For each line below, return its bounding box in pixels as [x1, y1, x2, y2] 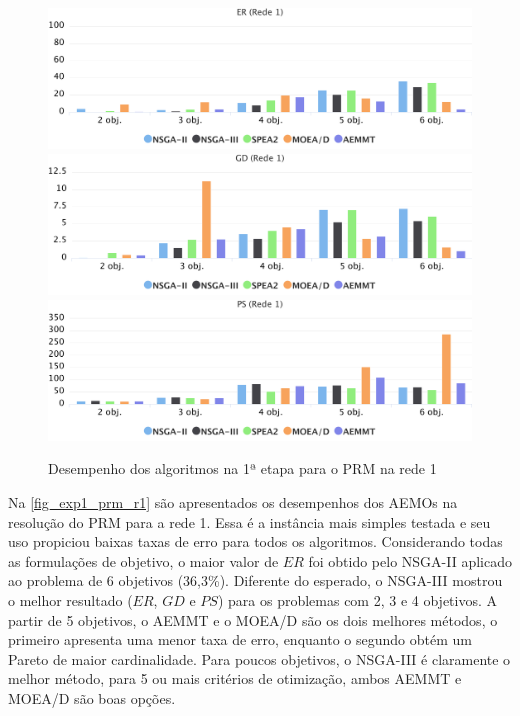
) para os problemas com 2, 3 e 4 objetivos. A [217, 589, 498, 610]
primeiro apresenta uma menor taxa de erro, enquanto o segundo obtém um [8, 629, 472, 650]
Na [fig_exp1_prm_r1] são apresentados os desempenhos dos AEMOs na [8, 491, 458, 512]
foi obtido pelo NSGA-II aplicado [308, 550, 512, 571]
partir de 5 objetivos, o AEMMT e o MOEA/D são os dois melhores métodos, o [8, 609, 498, 630]
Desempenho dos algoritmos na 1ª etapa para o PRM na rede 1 [48, 458, 437, 479]
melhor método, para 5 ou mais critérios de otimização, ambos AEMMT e [8, 668, 462, 689]
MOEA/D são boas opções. [8, 687, 176, 708]
